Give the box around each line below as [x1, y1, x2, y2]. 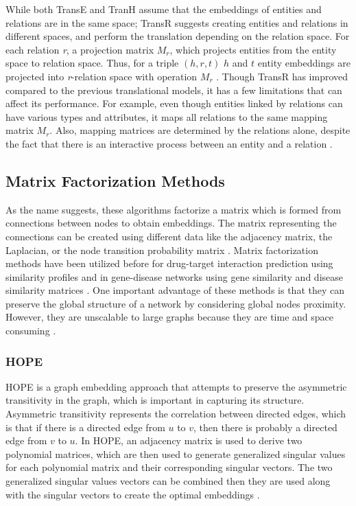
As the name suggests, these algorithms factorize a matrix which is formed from [5, 202, 342, 216]
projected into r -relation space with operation [5, 69, 198, 83]
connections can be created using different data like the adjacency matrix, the [5, 229, 333, 243]
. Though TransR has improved [216, 69, 348, 83]
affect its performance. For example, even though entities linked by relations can [5, 96, 343, 111]
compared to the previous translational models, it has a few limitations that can [5, 82, 342, 97]
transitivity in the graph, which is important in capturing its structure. [5, 393, 305, 407]
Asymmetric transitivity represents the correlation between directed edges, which [5, 406, 346, 421]
